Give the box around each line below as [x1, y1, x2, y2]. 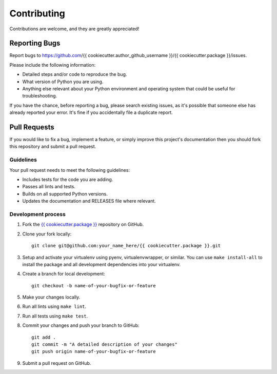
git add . [31, 334, 56, 340]
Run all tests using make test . [22, 313, 88, 319]
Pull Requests [9, 123, 54, 131]
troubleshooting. [22, 93, 57, 99]
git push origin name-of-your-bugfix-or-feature [31, 349, 156, 355]
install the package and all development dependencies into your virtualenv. [22, 261, 181, 267]
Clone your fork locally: [22, 231, 72, 237]
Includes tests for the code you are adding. [22, 176, 113, 183]
